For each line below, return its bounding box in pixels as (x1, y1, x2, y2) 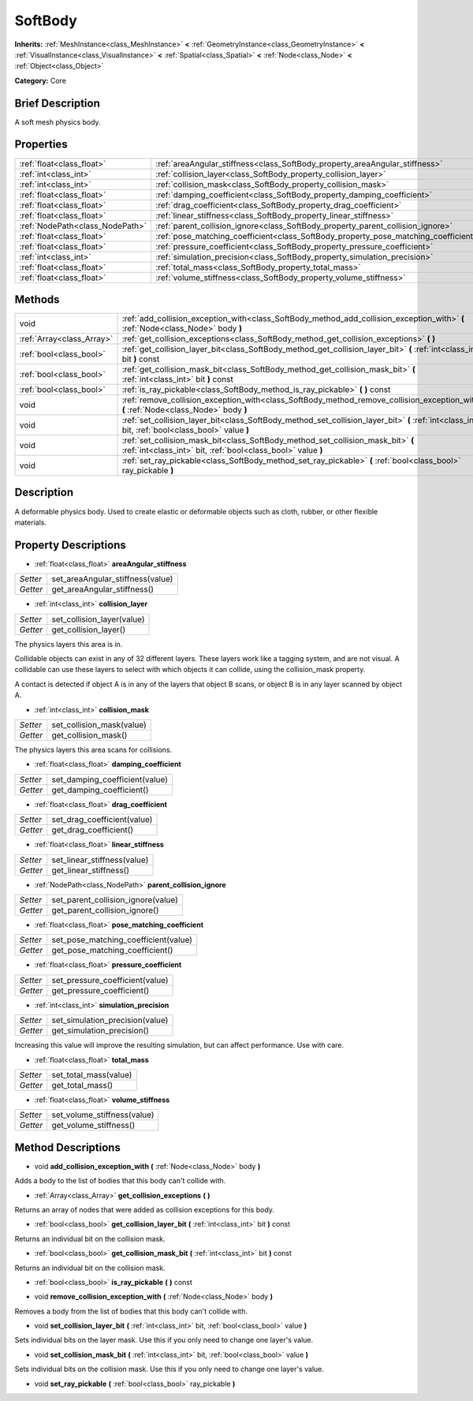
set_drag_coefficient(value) (51, 814, 153, 825)
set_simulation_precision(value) (51, 1014, 169, 1026)
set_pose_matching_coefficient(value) (51, 935, 193, 946)
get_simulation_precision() (51, 1026, 150, 1037)
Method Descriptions (14, 1141, 121, 1154)
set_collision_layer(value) (51, 614, 145, 625)
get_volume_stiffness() (51, 1120, 136, 1131)
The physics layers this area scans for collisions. (14, 745, 173, 754)
